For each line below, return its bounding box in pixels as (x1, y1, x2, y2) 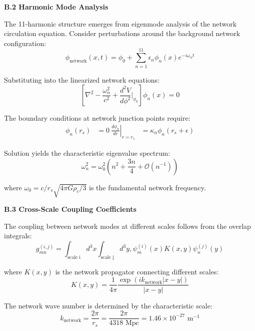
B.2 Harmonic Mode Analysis (4, 2, 108, 12)
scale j (100, 254, 114, 260)
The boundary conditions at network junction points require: (4, 113, 190, 123)
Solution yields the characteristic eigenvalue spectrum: (4, 147, 170, 158)
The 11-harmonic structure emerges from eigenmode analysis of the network (4, 18, 237, 29)
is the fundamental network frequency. (89, 182, 206, 192)
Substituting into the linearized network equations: (4, 74, 159, 85)
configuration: (4, 38, 46, 48)
